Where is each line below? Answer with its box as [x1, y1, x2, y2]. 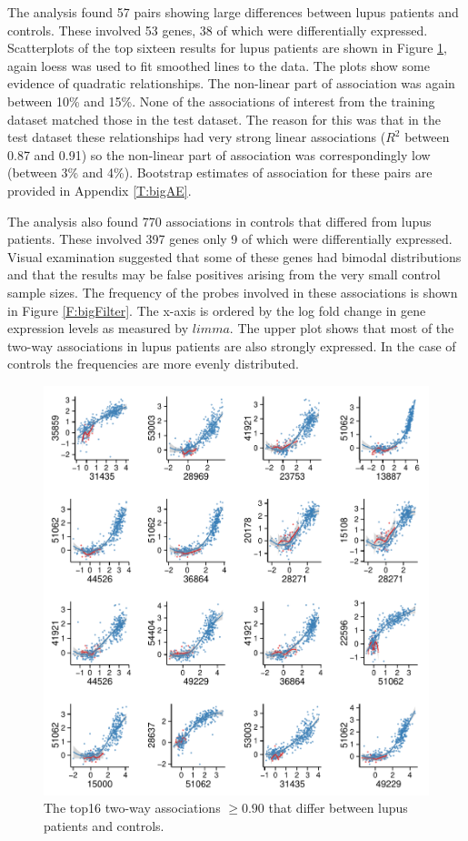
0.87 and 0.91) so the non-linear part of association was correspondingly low [7, 145, 431, 164]
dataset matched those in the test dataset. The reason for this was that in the [7, 109, 441, 128]
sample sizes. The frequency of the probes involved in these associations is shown [7, 282, 458, 301]
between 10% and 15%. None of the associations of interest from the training [7, 91, 435, 110]
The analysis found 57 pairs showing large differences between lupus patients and [7, 3, 459, 21]
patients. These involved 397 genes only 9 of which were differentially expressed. [7, 229, 453, 248]
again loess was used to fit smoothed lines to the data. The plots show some [7, 56, 430, 75]
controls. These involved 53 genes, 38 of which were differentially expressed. [7, 20, 428, 39]
